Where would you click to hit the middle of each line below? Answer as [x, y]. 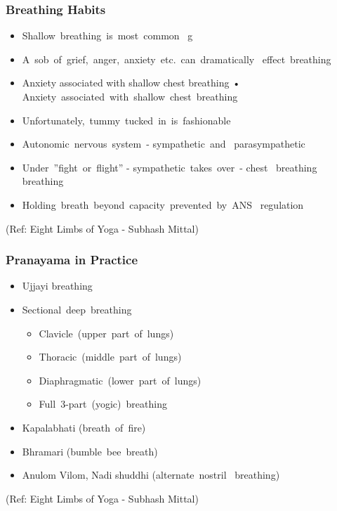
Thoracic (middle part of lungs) [110, 357]
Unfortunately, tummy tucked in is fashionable [126, 120]
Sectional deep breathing [77, 309]
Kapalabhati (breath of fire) [84, 427]
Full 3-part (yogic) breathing [103, 404]
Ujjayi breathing [57, 286]
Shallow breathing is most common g [107, 35]
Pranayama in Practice [72, 260]
